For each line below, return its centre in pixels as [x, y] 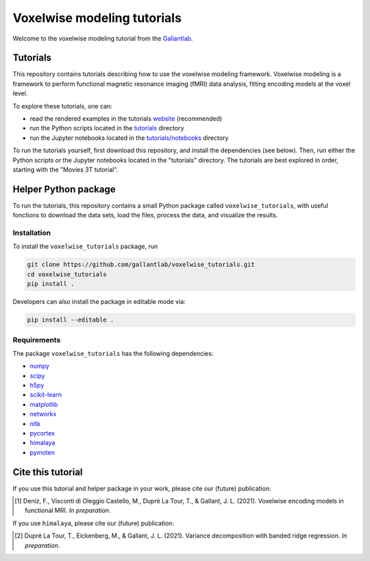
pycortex [42, 433]
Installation [32, 233]
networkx [43, 414]
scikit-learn [46, 395]
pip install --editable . [71, 320]
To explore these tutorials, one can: [62, 106]
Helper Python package [64, 189]
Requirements [37, 339]
